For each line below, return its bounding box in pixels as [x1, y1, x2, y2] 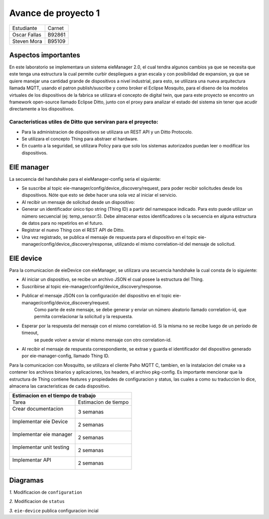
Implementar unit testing [12, 444, 70, 451]
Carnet [47, 24, 64, 31]
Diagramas [9, 476, 44, 485]
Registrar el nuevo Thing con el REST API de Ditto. [21, 227, 125, 233]
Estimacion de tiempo [78, 399, 129, 406]
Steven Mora [12, 37, 42, 44]
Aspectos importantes [9, 50, 81, 59]
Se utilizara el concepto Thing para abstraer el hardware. [21, 135, 139, 142]
